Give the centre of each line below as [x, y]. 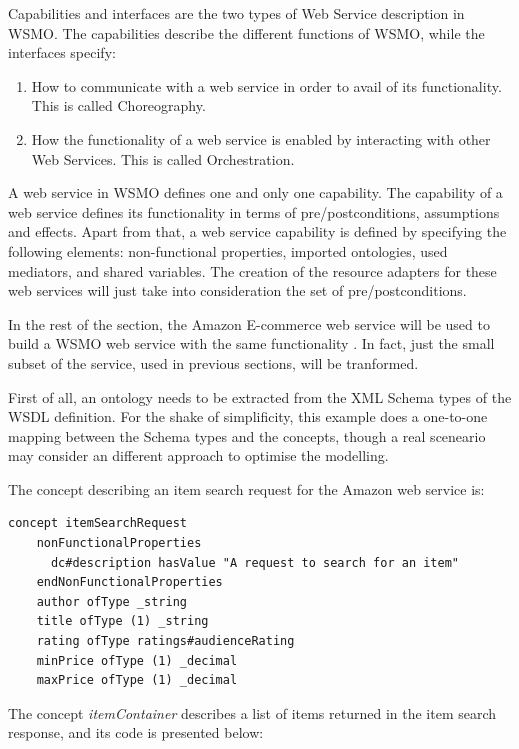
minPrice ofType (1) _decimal [137, 660]
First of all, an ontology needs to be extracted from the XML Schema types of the [260, 396]
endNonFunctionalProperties [129, 582]
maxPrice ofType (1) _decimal [137, 680]
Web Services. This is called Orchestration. [163, 158]
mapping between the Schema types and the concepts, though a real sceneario [247, 435]
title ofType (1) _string [122, 621]
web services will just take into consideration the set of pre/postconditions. [237, 290]
